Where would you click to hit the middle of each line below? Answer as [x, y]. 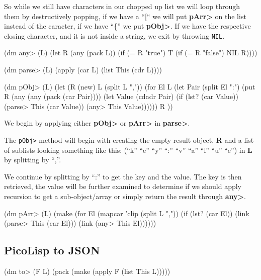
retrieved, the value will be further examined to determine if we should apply [123, 186]
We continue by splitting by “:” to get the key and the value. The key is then [123, 176]
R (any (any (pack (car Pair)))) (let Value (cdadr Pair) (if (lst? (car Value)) [121, 96]
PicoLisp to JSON [52, 250]
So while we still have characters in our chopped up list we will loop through [122, 6]
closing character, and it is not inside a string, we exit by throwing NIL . [114, 35]
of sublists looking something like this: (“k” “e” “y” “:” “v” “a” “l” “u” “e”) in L [128, 150]
